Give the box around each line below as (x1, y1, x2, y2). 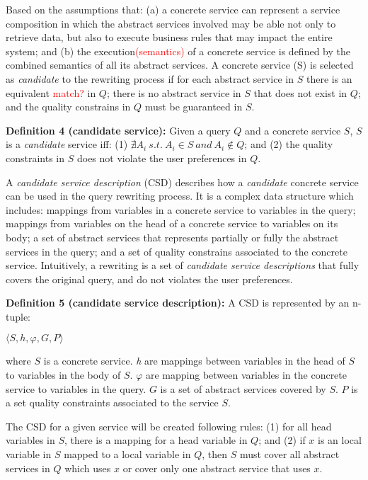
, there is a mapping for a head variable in (64, 433, 248, 447)
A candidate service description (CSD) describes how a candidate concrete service (6, 174, 359, 189)
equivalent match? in (6, 85, 96, 100)
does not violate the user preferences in (76, 150, 247, 165)
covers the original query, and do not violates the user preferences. (6, 271, 293, 286)
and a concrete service (245, 122, 341, 137)
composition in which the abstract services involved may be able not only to (6, 16, 336, 30)
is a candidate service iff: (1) (6, 137, 128, 152)
